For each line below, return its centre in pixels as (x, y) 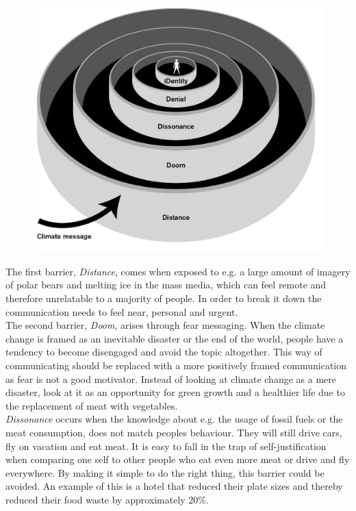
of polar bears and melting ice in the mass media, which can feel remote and (166, 285)
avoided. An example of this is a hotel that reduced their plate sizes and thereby (174, 486)
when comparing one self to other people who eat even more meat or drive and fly (178, 459)
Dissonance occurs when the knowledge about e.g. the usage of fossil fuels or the (174, 419)
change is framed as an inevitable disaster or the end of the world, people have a (175, 338)
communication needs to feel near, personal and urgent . (122, 311)
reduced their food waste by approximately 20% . (107, 499)
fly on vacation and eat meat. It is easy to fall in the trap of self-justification (166, 446)
